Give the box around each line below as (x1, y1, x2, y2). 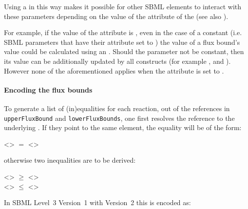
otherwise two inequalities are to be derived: (4, 155, 136, 165)
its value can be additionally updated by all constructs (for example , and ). (4, 56, 231, 66)
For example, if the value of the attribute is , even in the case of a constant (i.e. (4, 27, 242, 38)
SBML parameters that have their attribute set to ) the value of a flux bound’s (4, 37, 240, 47)
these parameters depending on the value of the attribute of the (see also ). (4, 11, 229, 21)
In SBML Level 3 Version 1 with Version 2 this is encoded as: (4, 197, 191, 208)
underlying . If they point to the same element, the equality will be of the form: (4, 122, 242, 133)
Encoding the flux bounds (4, 84, 93, 95)
